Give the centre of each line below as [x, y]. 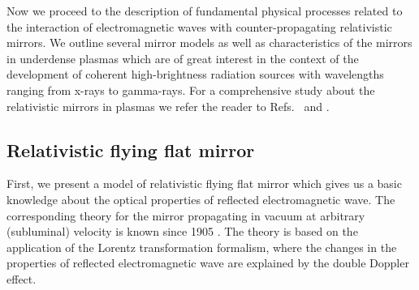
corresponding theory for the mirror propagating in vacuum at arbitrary [186, 215]
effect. [22, 278]
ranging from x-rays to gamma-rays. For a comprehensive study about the [191, 90]
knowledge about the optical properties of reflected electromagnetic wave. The [201, 199]
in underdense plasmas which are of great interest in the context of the [183, 58]
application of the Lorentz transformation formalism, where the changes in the [202, 247]
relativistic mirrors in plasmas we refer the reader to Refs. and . [168, 106]
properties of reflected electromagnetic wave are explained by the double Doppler [208, 263]
